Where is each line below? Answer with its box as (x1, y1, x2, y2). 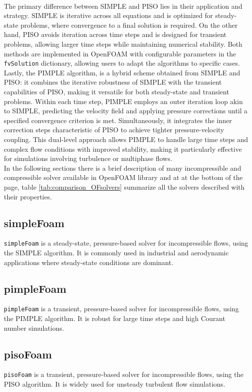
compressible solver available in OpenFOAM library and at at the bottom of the (4, 172, 243, 182)
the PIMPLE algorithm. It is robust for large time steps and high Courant (4, 313, 225, 323)
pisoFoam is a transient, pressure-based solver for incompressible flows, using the (4, 369, 244, 379)
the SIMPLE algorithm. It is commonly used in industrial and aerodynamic (4, 247, 229, 257)
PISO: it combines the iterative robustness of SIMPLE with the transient (4, 77, 222, 87)
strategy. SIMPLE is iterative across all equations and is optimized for (4, 10, 213, 20)
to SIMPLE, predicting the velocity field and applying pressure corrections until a (4, 106, 248, 116)
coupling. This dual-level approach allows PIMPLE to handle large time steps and (4, 134, 248, 144)
